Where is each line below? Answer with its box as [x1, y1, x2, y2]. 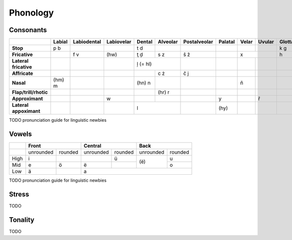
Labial [53, 38, 68, 45]
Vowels [9, 129, 32, 138]
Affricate [12, 70, 34, 77]
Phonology [9, 7, 54, 18]
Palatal [218, 38, 235, 45]
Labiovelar [106, 38, 131, 45]
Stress [9, 190, 29, 198]
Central [83, 142, 102, 149]
